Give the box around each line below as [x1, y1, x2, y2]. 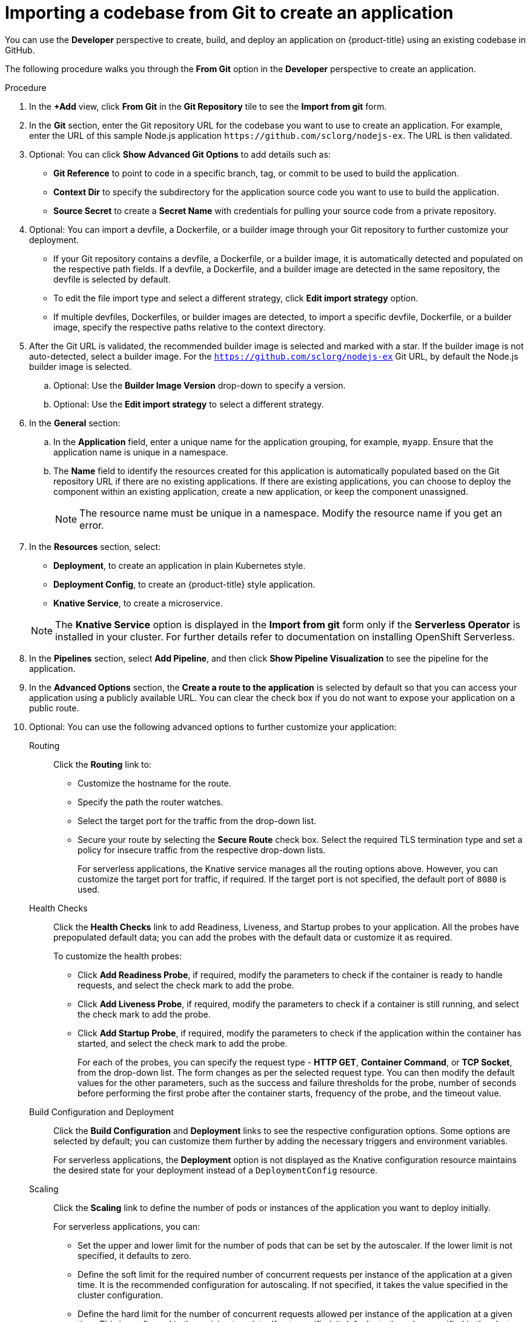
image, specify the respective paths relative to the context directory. [53, 321, 326, 332]
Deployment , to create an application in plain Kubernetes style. [53, 560, 306, 571]
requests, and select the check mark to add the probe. [78, 979, 294, 990]
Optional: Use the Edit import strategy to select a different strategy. [53, 398, 324, 409]
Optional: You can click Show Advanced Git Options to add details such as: [29, 149, 331, 159]
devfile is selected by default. [53, 273, 171, 284]
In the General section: [29, 417, 121, 428]
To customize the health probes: [53, 950, 182, 961]
